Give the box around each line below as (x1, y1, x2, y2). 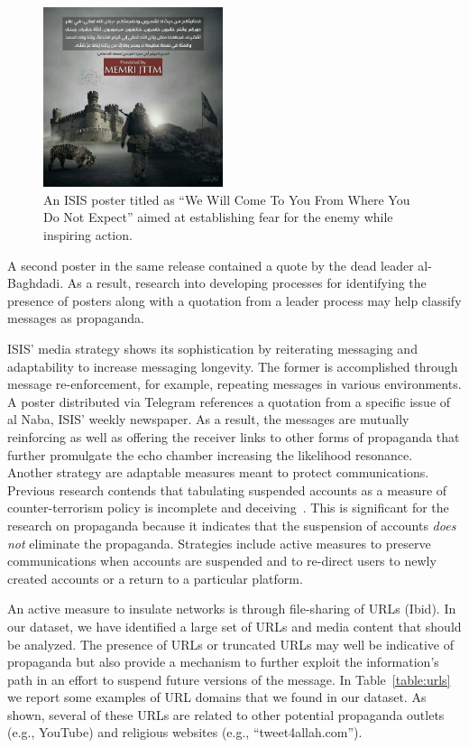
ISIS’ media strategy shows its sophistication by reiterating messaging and (7, 339, 418, 358)
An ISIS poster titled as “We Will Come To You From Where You (43, 189, 410, 208)
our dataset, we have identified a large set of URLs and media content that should (7, 616, 462, 635)
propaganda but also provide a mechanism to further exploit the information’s (7, 652, 439, 671)
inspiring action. (43, 226, 133, 245)
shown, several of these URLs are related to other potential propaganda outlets (7, 705, 445, 724)
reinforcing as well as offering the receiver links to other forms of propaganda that (7, 427, 460, 446)
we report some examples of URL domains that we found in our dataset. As (7, 688, 427, 706)
